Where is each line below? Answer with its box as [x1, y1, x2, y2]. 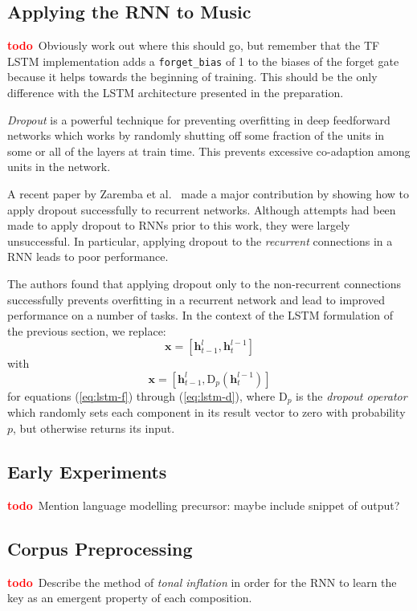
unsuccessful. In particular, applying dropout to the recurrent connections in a [7, 232, 393, 249]
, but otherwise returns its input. [13, 420, 175, 436]
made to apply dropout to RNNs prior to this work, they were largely [7, 217, 350, 234]
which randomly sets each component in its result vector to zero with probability [7, 404, 406, 421]
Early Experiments [7, 458, 167, 483]
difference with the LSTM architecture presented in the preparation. [7, 84, 344, 101]
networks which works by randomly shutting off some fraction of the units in [7, 127, 385, 144]
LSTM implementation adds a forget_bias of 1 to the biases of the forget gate [7, 52, 399, 69]
